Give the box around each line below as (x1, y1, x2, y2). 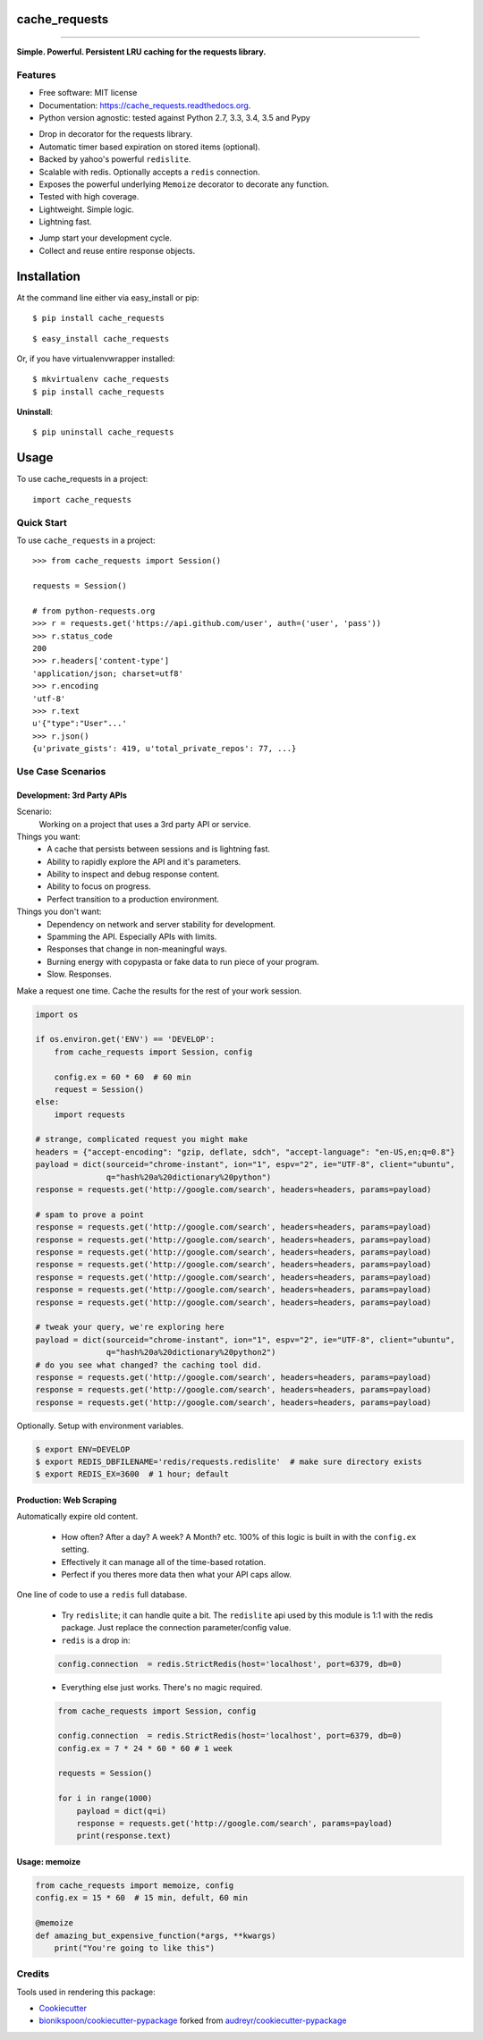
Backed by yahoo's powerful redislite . (38, 154, 191, 165)
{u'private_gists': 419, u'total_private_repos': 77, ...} (32, 743, 297, 754)
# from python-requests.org (32, 605, 156, 616)
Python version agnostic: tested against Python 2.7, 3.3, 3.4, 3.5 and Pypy (38, 112, 310, 123)
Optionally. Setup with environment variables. (16, 1420, 184, 1431)
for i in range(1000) (57, 1793, 153, 1804)
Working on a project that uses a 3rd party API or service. (38, 818, 251, 829)
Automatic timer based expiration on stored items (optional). (38, 141, 261, 152)
